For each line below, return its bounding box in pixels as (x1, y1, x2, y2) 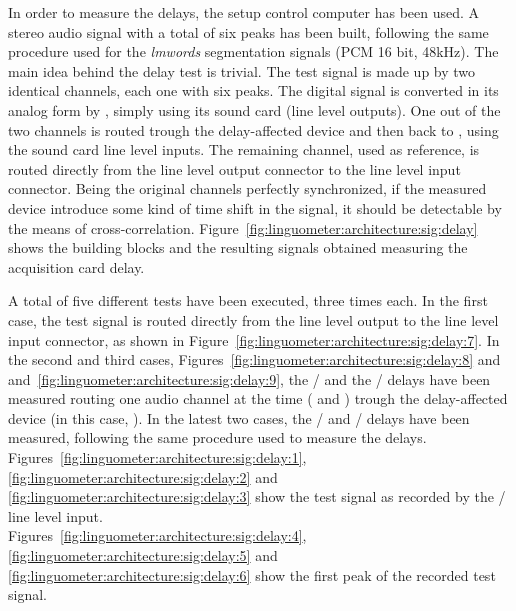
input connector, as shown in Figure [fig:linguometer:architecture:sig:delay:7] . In (8, 329, 500, 350)
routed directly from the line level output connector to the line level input (8, 158, 461, 179)
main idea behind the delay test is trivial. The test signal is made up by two (8, 60, 476, 81)
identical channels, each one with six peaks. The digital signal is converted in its (8, 80, 499, 101)
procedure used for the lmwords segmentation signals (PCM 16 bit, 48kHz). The (8, 41, 499, 62)
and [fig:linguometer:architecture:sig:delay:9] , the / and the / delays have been (8, 368, 491, 389)
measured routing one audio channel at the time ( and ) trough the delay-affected (8, 388, 508, 409)
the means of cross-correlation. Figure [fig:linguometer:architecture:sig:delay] (8, 217, 478, 238)
